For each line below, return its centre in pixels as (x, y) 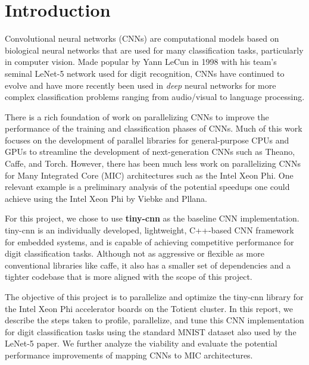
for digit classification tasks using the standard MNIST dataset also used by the (151, 331)
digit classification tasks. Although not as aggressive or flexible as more (135, 253)
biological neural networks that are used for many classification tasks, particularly (154, 50)
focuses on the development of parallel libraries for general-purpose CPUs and (147, 140)
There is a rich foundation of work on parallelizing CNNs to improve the (137, 116)
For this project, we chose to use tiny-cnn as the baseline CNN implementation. (152, 218)
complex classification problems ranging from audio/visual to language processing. (155, 97)
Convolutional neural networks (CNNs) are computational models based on (142, 38)
